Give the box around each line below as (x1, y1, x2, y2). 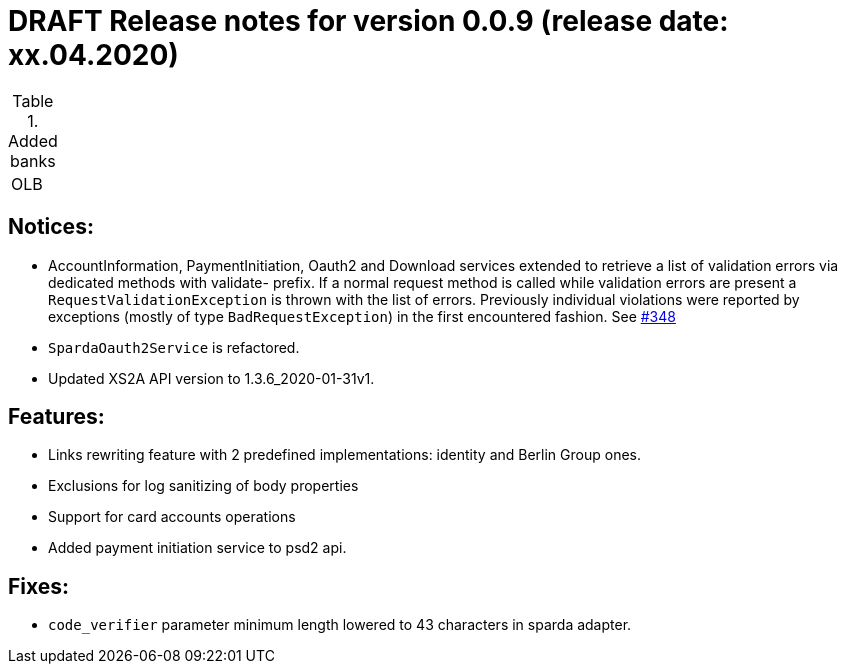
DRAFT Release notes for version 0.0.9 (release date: (8, 4, 729, 38)
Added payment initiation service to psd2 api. (48, 539, 347, 557)
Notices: (8, 214, 94, 240)
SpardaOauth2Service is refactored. (48, 338, 300, 356)
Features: (8, 404, 105, 430)
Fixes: (8, 573, 70, 599)
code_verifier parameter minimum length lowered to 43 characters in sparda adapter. (48, 616, 632, 634)
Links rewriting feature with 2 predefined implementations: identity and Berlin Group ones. (48, 446, 641, 464)
